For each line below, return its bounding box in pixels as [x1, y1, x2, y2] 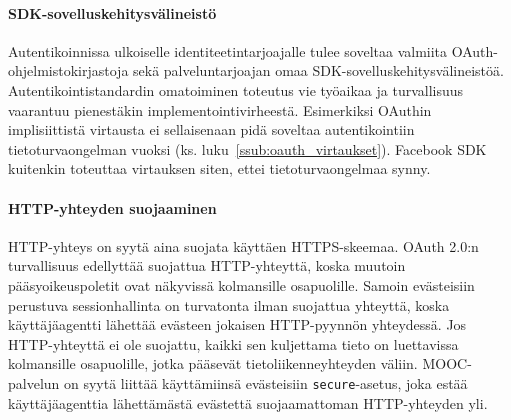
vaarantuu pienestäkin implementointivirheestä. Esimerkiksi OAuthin [8, 99, 432, 120]
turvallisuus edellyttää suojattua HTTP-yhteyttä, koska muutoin [8, 255, 406, 276]
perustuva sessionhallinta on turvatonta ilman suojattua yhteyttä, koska [8, 294, 450, 315]
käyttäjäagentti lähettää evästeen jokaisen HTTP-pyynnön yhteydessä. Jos [8, 314, 467, 335]
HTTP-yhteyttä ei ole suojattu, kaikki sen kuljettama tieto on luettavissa [8, 333, 459, 354]
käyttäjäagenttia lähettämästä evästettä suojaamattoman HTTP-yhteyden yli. [8, 392, 488, 413]
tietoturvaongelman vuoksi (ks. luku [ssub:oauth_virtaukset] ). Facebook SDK [8, 138, 487, 159]
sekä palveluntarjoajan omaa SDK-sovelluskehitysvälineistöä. [133, 60, 504, 81]
